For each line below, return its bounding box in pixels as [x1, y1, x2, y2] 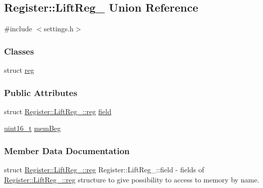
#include [4, 23, 32, 34]
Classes [4, 44, 34, 57]
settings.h [44, 23, 74, 34]
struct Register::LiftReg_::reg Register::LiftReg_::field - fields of [4, 164, 204, 175]
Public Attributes [4, 86, 78, 99]
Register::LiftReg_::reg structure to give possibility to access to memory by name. [4, 174, 259, 184]
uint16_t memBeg [4, 123, 61, 133]
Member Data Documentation [4, 144, 130, 157]
